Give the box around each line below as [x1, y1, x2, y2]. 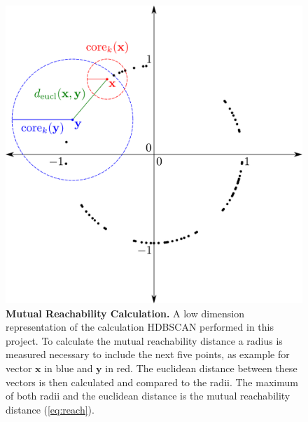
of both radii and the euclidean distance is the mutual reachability [6, 388, 290, 403]
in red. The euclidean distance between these [105, 360, 297, 375]
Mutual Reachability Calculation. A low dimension [6, 305, 244, 320]
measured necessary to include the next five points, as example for [6, 347, 290, 362]
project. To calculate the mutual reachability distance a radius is [6, 333, 283, 348]
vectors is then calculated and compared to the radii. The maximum [6, 374, 298, 389]
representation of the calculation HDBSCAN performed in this [6, 319, 274, 334]
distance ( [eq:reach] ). [6, 402, 94, 416]
